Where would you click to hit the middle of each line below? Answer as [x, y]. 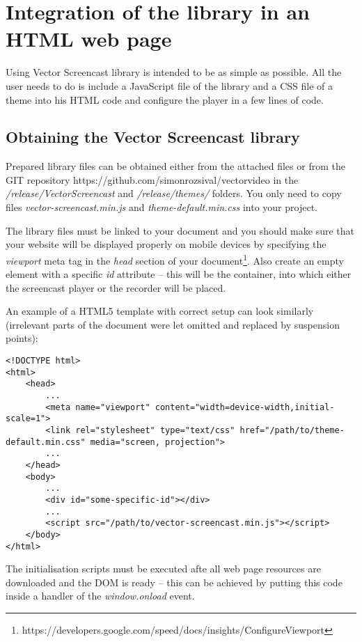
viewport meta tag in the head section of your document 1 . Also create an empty [175, 259]
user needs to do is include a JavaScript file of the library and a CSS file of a [169, 85]
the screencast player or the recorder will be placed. [116, 287]
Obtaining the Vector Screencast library [153, 137]
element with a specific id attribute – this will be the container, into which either [179, 274]
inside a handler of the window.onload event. [100, 596]
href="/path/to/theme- [292, 431]
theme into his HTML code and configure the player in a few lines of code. [165, 99]
